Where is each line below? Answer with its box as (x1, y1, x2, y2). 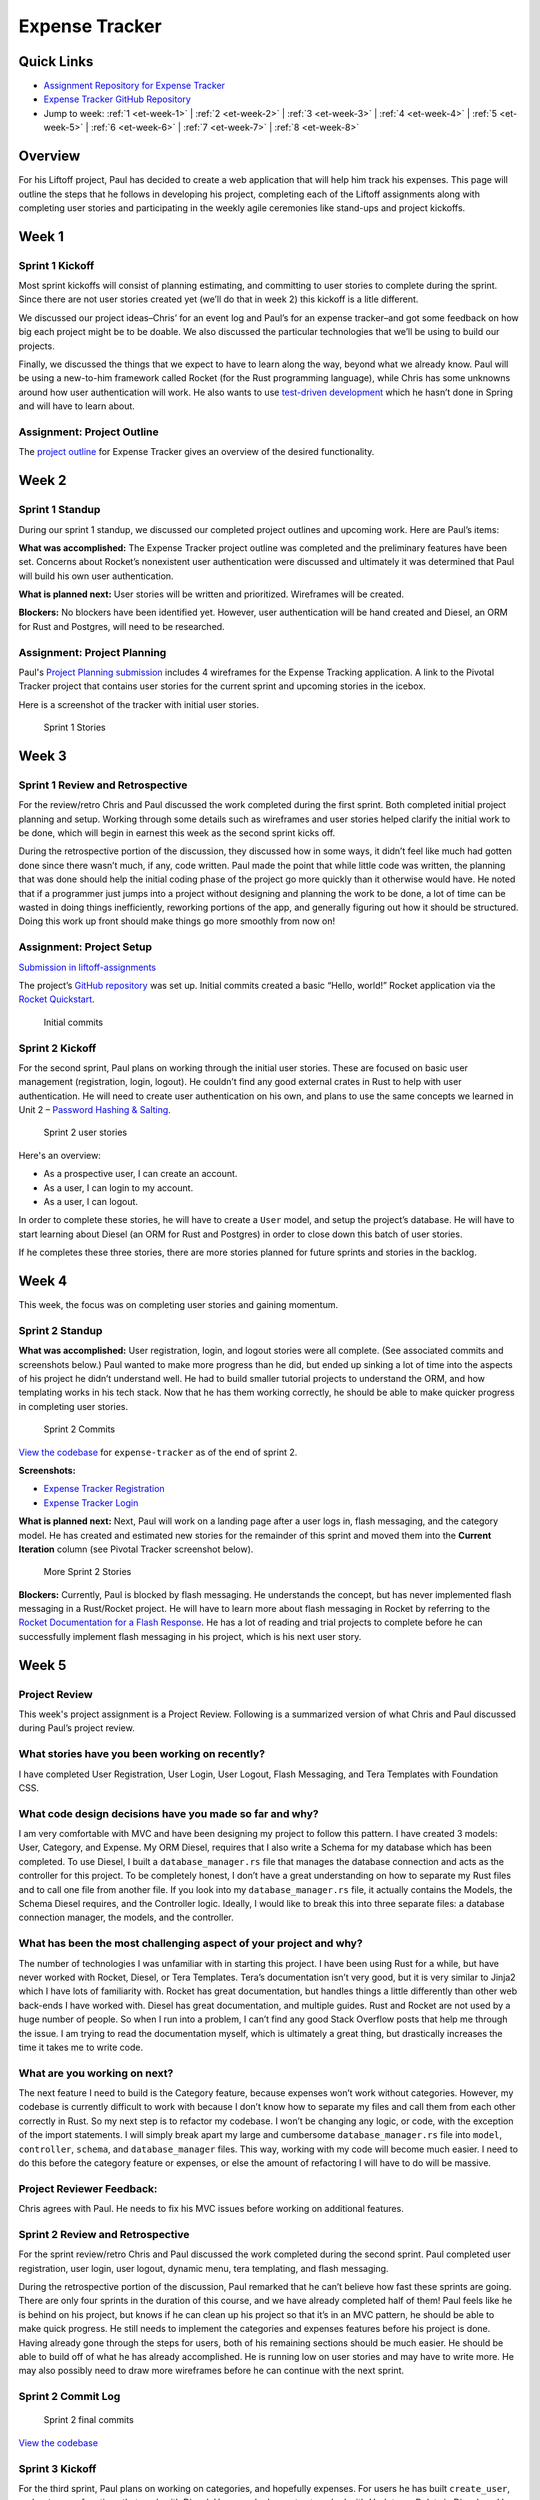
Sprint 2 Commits (43, 1423, 115, 1435)
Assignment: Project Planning (18, 645, 167, 659)
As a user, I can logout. (43, 1196, 139, 1208)
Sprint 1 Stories (43, 721, 106, 734)
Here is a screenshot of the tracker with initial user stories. (18, 698, 260, 710)
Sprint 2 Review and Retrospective (18, 2227, 190, 2241)
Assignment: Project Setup (18, 940, 153, 954)
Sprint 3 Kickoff (18, 2461, 97, 2475)
